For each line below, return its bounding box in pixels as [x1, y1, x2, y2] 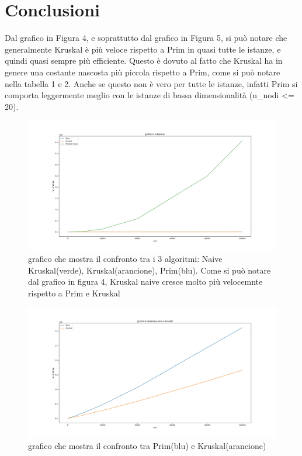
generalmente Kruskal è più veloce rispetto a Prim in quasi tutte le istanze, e [5, 43, 281, 55]
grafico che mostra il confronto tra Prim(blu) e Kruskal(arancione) [28, 439, 266, 451]
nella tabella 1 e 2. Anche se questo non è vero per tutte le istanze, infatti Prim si [5, 77, 298, 89]
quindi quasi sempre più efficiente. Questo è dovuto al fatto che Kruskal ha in [5, 54, 283, 67]
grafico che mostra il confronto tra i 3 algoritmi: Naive [28, 253, 223, 265]
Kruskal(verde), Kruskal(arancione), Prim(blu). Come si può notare [28, 264, 271, 276]
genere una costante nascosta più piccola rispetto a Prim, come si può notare [5, 65, 280, 78]
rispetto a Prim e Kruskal [28, 287, 120, 299]
